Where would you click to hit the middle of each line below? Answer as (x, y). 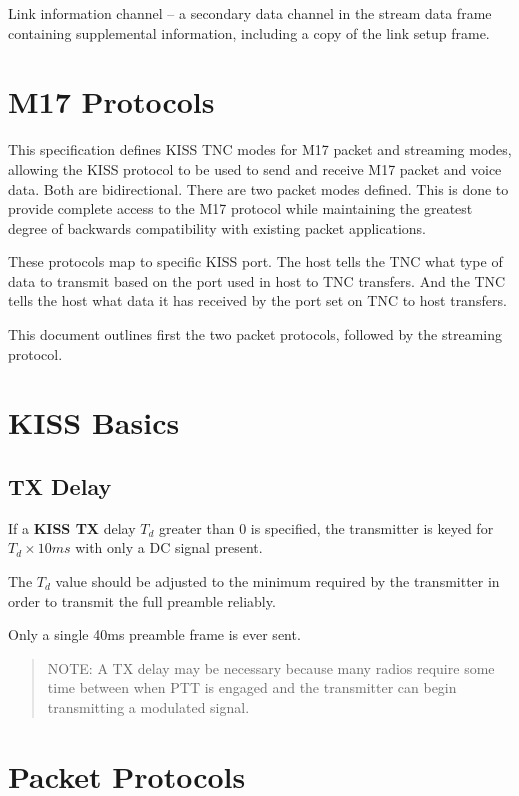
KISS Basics (94, 422)
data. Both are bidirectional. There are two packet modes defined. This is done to (258, 188)
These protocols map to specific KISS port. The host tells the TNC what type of (255, 261)
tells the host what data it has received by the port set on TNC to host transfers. (257, 300)
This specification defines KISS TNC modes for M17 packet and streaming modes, (260, 149)
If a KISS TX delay (72, 527)
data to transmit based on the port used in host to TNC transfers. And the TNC (257, 280)
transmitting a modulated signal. (148, 706)
